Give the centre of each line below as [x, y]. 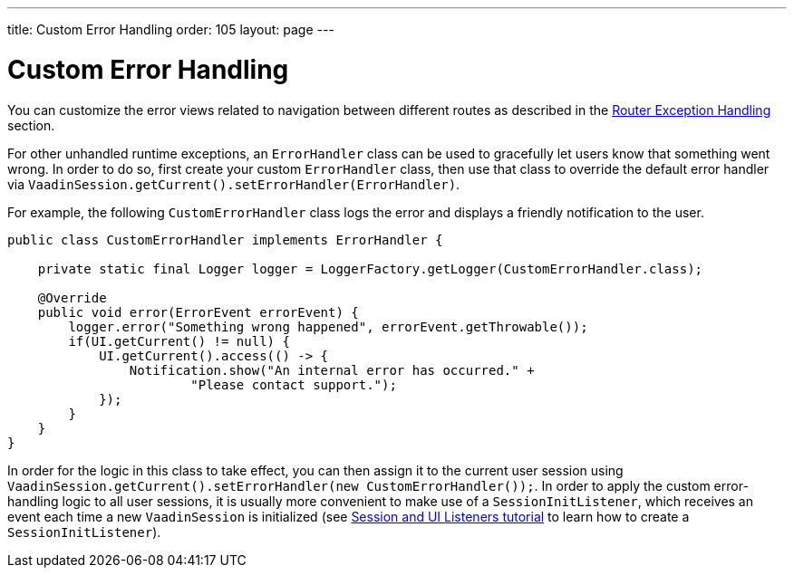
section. [31, 125]
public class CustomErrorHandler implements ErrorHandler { [225, 240]
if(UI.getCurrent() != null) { [179, 341]
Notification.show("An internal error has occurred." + [332, 370]
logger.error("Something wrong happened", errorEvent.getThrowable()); [328, 326]
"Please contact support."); [294, 384]
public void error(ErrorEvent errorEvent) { [198, 312]
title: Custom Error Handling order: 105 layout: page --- [171, 29]
